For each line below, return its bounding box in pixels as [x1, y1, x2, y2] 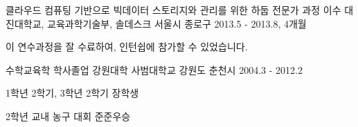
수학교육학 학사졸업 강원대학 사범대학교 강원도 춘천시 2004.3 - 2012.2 [6, 62, 303, 77]
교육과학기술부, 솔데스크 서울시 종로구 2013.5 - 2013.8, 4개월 [47, 16, 307, 30]
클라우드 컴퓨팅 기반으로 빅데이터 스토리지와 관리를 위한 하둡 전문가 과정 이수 [6, 3, 341, 17]
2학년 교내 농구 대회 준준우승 [6, 108, 131, 123]
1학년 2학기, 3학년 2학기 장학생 [6, 86, 139, 100]
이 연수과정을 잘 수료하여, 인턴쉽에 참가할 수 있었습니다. [6, 39, 248, 54]
